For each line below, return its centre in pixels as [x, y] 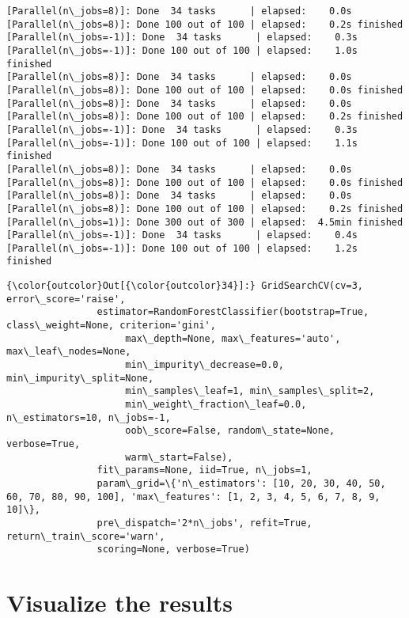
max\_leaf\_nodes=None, [69, 352]
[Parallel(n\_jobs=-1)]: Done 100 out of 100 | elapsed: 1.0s [182, 50]
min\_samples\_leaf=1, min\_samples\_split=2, [250, 391]
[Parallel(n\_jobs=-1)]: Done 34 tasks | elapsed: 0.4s [182, 235]
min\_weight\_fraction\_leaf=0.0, [216, 405]
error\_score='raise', [66, 299]
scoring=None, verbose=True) [173, 550]
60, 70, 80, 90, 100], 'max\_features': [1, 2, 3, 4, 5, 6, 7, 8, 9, [193, 497]
